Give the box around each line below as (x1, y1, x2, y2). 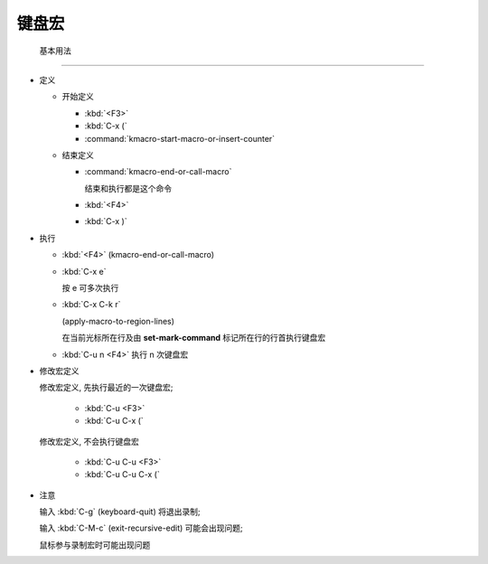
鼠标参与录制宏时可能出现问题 (39, 539, 151, 550)
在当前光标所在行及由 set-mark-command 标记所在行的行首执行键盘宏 (61, 333, 326, 343)
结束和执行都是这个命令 (84, 183, 172, 193)
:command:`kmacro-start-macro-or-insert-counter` (84, 133, 276, 144)
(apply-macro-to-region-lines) (61, 315, 175, 326)
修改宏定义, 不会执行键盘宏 (39, 436, 139, 446)
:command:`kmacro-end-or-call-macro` (84, 166, 232, 177)
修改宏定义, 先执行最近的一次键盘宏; (39, 382, 174, 393)
